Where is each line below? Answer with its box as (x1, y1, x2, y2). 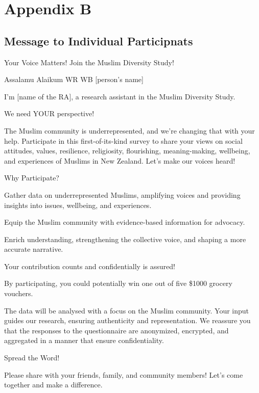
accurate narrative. (4, 244, 63, 254)
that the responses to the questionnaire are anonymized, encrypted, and (4, 325, 229, 335)
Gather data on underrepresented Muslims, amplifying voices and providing (4, 189, 241, 200)
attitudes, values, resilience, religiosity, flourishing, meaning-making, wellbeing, (4, 145, 250, 156)
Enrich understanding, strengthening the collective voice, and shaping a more (4, 233, 246, 244)
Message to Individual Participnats (4, 33, 193, 48)
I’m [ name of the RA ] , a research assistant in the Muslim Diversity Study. (4, 91, 236, 101)
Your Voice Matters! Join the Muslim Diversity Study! (4, 57, 174, 67)
